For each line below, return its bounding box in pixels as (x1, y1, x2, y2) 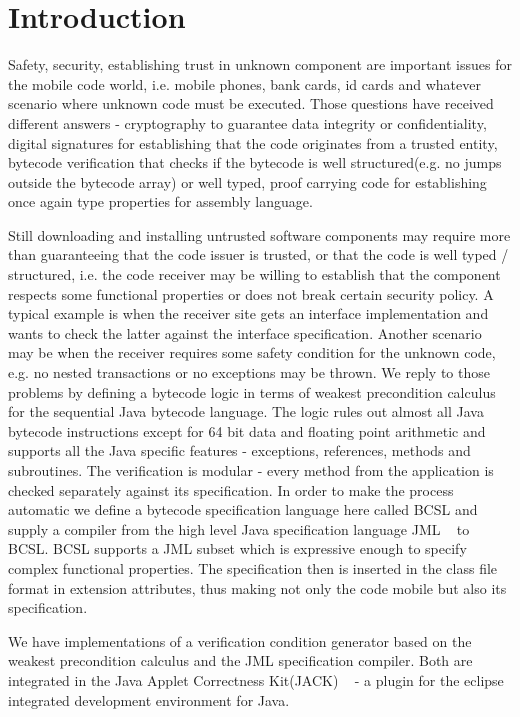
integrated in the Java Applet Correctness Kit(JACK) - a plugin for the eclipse (8, 669, 504, 690)
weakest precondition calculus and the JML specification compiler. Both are (8, 650, 473, 671)
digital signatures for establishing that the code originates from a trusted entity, (8, 132, 498, 153)
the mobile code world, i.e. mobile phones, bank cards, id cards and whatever (8, 73, 481, 94)
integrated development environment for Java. (8, 689, 290, 710)
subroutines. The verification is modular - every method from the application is (8, 460, 494, 480)
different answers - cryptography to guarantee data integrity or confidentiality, (8, 112, 487, 133)
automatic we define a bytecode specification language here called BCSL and (8, 499, 478, 520)
